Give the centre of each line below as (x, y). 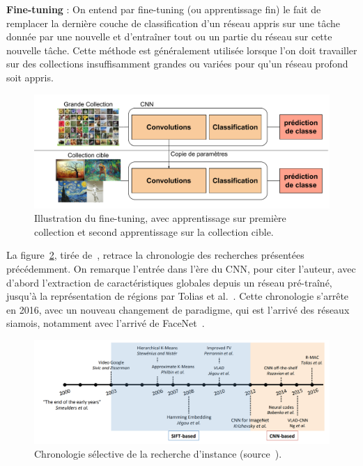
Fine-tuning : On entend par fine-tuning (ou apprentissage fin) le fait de (164, 9)
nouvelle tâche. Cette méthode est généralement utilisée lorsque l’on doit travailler (182, 50)
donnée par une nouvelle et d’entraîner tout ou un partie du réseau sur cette (169, 37)
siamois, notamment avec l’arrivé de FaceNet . (106, 323)
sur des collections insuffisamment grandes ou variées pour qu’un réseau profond (177, 64)
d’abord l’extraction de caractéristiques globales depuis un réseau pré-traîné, (169, 282)
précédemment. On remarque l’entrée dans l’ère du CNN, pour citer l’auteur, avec (181, 268)
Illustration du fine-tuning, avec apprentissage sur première (160, 218)
